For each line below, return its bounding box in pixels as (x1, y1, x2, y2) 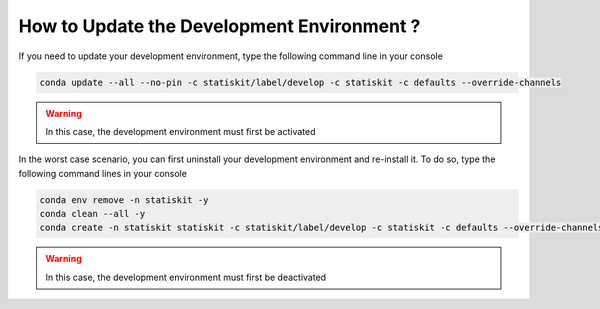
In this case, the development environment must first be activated (45, 125, 316, 137)
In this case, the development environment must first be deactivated (45, 271, 327, 283)
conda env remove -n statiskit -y (39, 194, 209, 205)
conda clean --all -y (39, 208, 146, 220)
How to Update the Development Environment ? (18, 15, 421, 37)
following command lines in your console (18, 167, 187, 179)
